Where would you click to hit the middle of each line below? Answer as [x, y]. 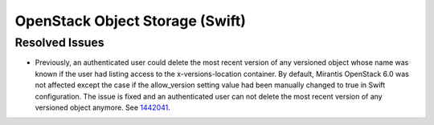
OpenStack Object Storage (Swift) [131, 21]
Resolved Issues [59, 42]
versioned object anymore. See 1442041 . [102, 107]
